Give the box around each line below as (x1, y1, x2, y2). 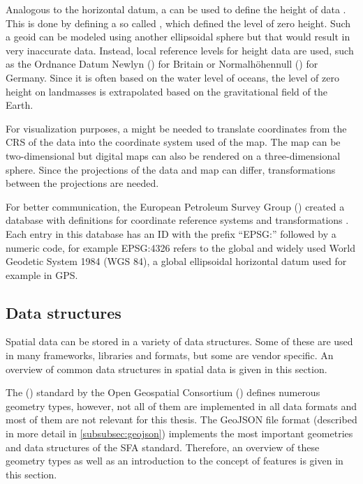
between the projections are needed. (6, 176, 159, 190)
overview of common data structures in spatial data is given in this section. (6, 361, 327, 376)
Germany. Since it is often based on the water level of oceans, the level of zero (6, 70, 339, 84)
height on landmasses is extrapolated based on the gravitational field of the (6, 84, 327, 98)
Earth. (6, 98, 34, 112)
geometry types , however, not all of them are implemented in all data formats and (6, 398, 357, 413)
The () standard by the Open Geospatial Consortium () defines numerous (6, 385, 320, 400)
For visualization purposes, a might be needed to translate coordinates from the (6, 121, 347, 135)
